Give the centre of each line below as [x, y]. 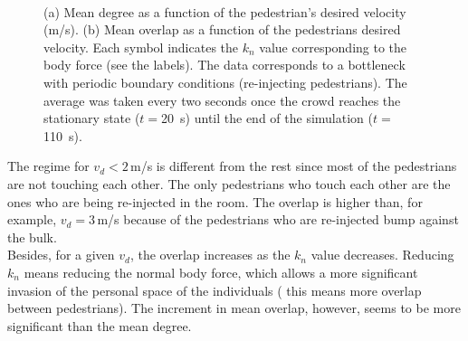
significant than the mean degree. [100, 325]
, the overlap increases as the [210, 255]
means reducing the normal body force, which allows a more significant [221, 272]
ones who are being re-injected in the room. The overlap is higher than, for [215, 201]
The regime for [48, 166]
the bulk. [32, 237]
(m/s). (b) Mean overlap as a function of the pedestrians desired [222, 29]
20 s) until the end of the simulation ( [267, 118]
